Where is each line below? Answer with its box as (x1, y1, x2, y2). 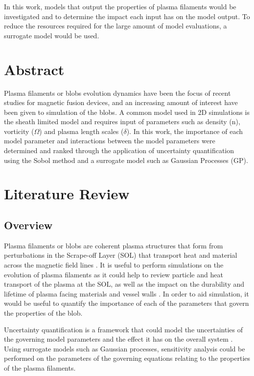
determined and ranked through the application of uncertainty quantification (4, 145, 234, 156)
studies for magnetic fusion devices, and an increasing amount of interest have (4, 97, 238, 107)
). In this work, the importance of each (126, 126, 243, 136)
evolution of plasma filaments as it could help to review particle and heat (4, 269, 223, 279)
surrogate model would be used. (4, 30, 99, 40)
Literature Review (4, 184, 130, 204)
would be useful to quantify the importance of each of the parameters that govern (4, 298, 249, 308)
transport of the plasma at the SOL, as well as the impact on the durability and (4, 279, 245, 289)
